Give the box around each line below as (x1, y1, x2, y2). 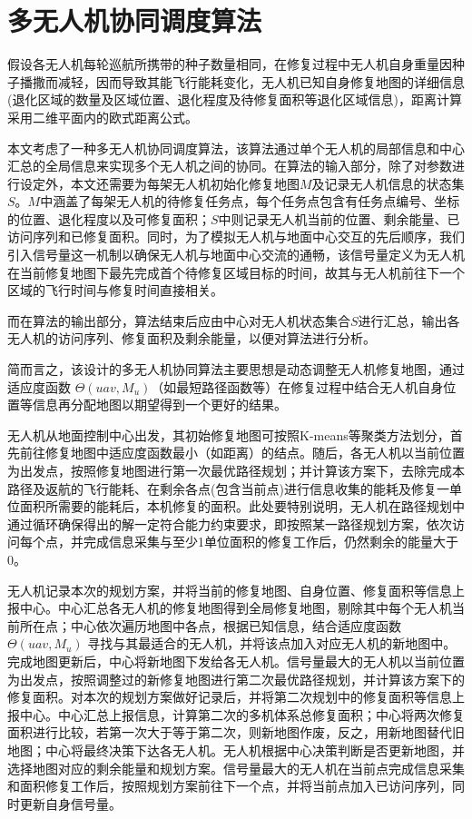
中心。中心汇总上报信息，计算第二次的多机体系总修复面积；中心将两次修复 (19, 705, 465, 724)
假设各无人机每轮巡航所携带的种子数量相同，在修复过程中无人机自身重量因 (7, 54, 452, 74)
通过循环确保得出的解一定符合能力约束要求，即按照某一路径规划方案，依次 (7, 514, 452, 533)
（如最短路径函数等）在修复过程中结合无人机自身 (151, 377, 444, 396)
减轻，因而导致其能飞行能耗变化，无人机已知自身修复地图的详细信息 (57, 72, 465, 91)
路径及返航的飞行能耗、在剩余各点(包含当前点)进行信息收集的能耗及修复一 (7, 479, 449, 498)
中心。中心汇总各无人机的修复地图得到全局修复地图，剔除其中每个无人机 (19, 598, 452, 617)
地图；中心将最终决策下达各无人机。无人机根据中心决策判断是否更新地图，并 (7, 740, 465, 759)
